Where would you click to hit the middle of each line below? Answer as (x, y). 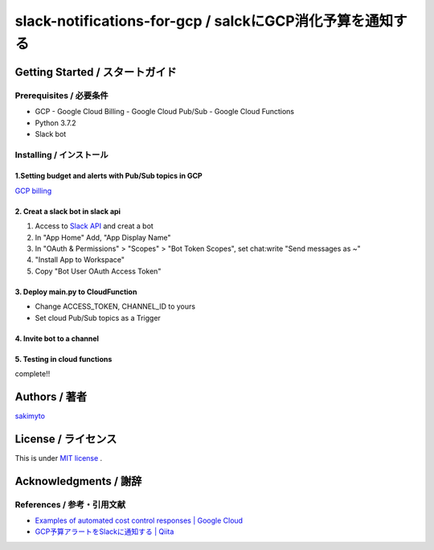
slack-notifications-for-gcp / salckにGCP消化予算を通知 (204, 21)
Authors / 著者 (51, 397)
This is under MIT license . (59, 458)
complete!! (33, 373)
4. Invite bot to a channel (57, 339)
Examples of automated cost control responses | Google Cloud (139, 520)
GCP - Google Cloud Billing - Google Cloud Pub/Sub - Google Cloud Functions (165, 112)
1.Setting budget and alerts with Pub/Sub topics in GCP (108, 176)
